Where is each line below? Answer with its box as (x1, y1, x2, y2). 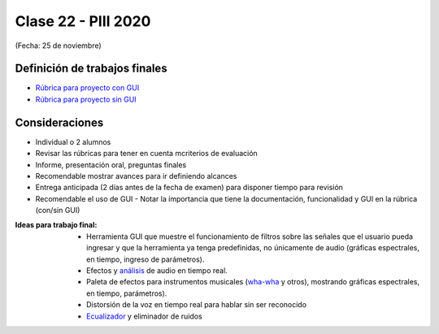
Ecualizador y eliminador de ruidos (86, 311, 202, 321)
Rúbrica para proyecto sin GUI (35, 94, 137, 104)
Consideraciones (15, 115, 104, 129)
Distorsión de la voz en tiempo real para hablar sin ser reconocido (86, 300, 307, 310)
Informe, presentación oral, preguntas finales (35, 159, 187, 170)
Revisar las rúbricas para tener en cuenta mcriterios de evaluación (35, 149, 258, 158)
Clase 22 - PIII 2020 (15, 12, 151, 30)
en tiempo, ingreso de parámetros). (86, 254, 205, 264)
